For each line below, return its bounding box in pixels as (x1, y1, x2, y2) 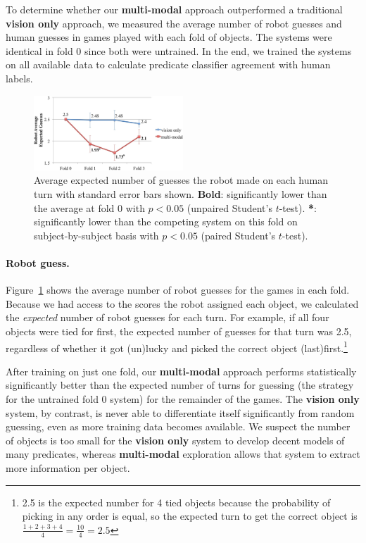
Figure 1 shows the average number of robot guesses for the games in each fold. (6, 282, 350, 297)
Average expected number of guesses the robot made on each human (34, 173, 328, 187)
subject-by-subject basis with (34, 227, 159, 242)
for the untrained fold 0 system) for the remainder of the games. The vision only (6, 391, 360, 406)
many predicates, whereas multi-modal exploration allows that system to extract (6, 447, 360, 461)
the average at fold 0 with (34, 200, 145, 215)
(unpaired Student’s (187, 200, 272, 215)
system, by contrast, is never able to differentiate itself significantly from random (6, 405, 355, 420)
